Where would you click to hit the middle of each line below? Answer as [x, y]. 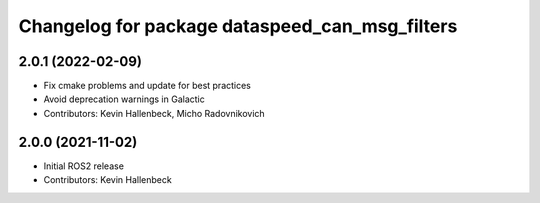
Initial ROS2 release [84, 166]
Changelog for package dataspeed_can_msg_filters [238, 26]
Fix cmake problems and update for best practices [147, 86]
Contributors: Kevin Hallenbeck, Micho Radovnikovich [154, 113]
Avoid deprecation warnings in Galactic [124, 99]
